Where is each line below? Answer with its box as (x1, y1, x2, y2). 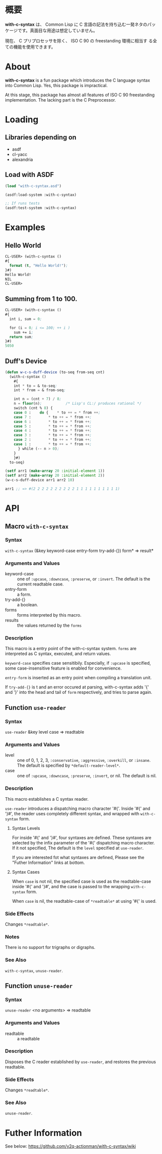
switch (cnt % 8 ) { (14, 406, 53, 411)
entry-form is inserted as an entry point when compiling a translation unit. (5, 675, 152, 681)
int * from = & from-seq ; (14, 388, 66, 393)
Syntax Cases (12, 869, 40, 875)
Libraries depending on (5, 133, 76, 141)
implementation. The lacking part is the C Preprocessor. (5, 97, 116, 103)
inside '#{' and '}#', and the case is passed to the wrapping (12, 883, 130, 889)
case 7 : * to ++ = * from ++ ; (14, 414, 92, 419)
